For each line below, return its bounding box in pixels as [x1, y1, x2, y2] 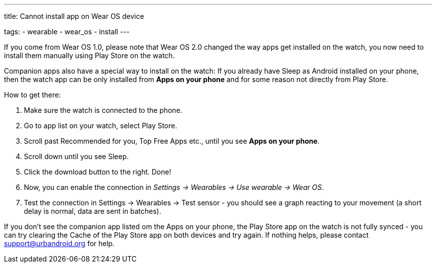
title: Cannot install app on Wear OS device [4, 12, 144, 20]
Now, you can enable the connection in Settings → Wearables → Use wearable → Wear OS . [24, 183, 324, 191]
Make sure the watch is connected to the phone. [24, 106, 183, 114]
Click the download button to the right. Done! [24, 168, 171, 176]
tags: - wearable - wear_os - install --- [4, 27, 130, 36]
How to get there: [4, 90, 61, 99]
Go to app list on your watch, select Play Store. [24, 121, 177, 130]
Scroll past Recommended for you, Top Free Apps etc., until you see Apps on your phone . [24, 137, 320, 145]
